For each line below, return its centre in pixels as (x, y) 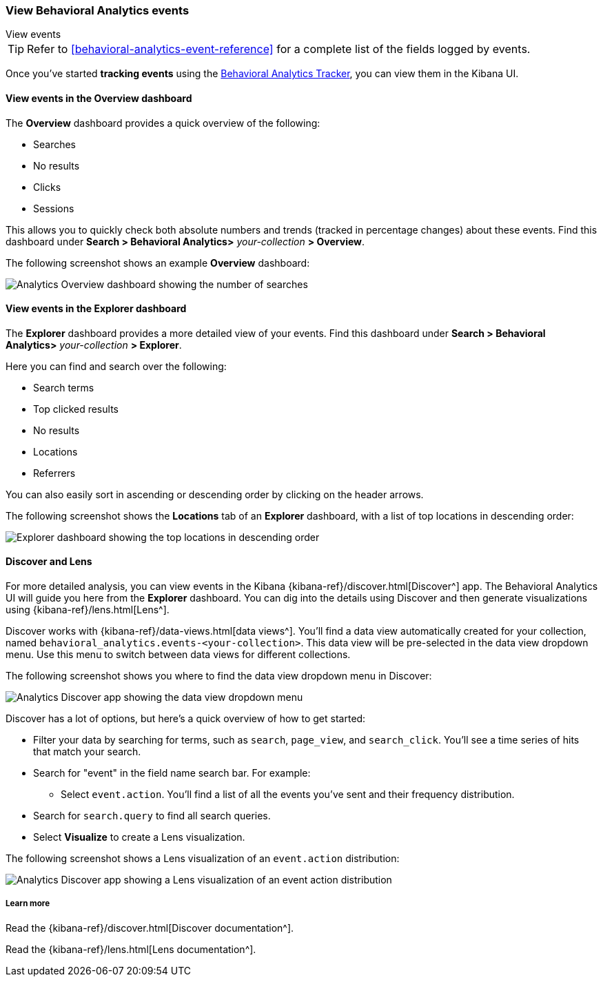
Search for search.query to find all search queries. (152, 816)
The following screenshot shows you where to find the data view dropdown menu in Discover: (219, 676)
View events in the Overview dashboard (99, 98)
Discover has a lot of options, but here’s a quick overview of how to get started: (186, 719)
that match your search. (87, 752)
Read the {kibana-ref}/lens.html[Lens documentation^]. (131, 949)
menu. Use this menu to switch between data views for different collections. (178, 655)
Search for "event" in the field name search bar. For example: (172, 773)
